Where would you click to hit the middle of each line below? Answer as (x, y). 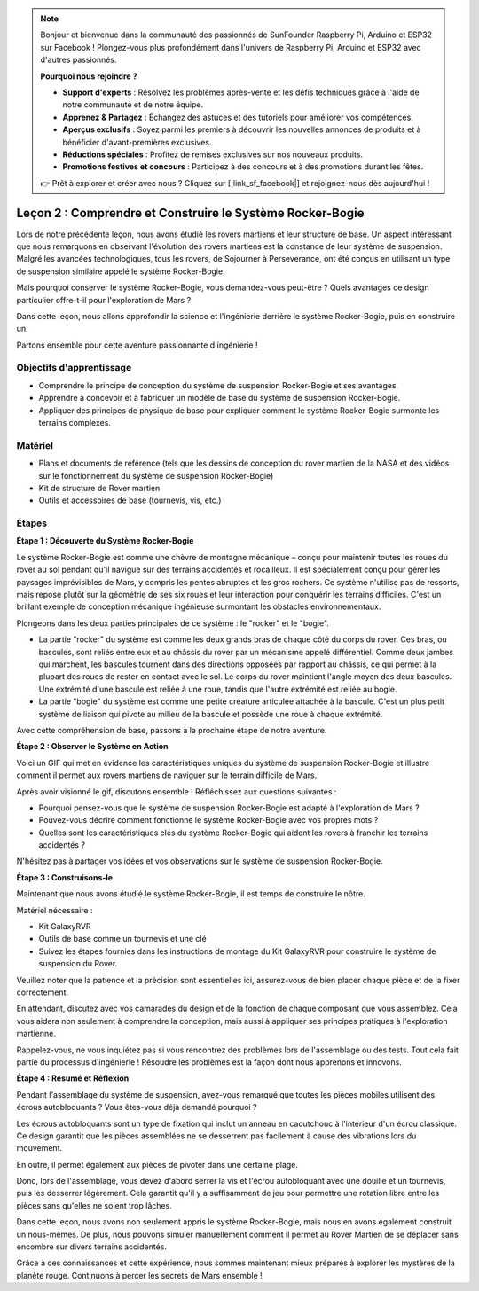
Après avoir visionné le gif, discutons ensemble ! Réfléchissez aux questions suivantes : (177, 791)
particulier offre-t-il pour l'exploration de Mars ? (104, 300)
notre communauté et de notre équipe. (133, 105)
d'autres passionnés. (79, 60)
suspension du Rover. (78, 964)
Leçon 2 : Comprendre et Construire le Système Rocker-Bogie (190, 213)
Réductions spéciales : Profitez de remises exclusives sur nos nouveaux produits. (213, 154)
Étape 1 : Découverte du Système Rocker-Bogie (105, 541)
